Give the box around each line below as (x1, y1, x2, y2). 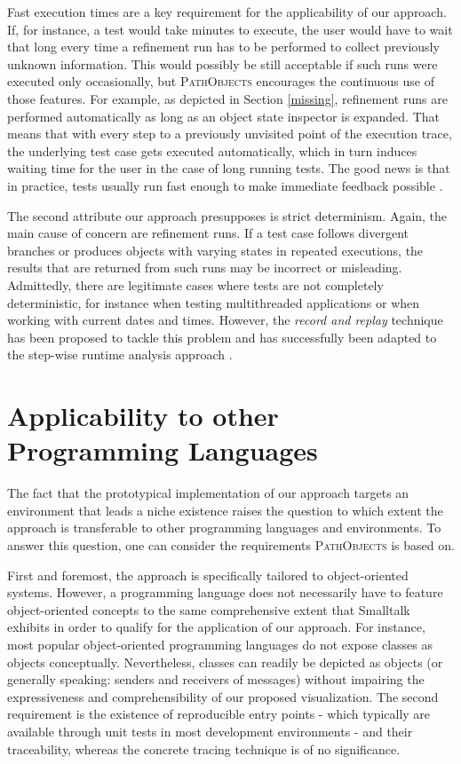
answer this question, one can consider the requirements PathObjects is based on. (7, 535, 455, 554)
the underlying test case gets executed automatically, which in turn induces (7, 141, 417, 160)
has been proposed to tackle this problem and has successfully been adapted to (7, 327, 437, 346)
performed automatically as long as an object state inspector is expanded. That (7, 106, 441, 125)
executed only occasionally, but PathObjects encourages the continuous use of (7, 72, 434, 91)
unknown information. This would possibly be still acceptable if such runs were (7, 54, 438, 73)
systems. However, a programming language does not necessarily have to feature (7, 583, 443, 602)
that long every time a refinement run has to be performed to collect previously (7, 37, 440, 56)
